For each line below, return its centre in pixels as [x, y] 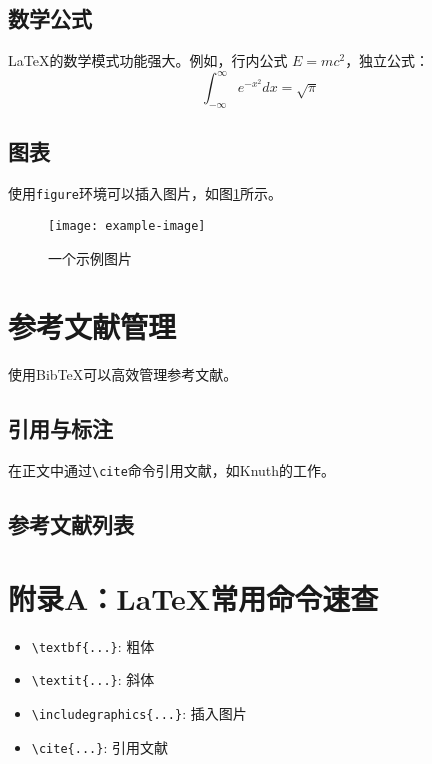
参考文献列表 [71, 524]
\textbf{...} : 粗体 [93, 645]
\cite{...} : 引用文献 [99, 746]
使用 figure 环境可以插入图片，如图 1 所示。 [145, 193]
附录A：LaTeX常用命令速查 [193, 597]
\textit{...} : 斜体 [93, 679]
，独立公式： [387, 60]
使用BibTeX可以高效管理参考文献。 [123, 374]
